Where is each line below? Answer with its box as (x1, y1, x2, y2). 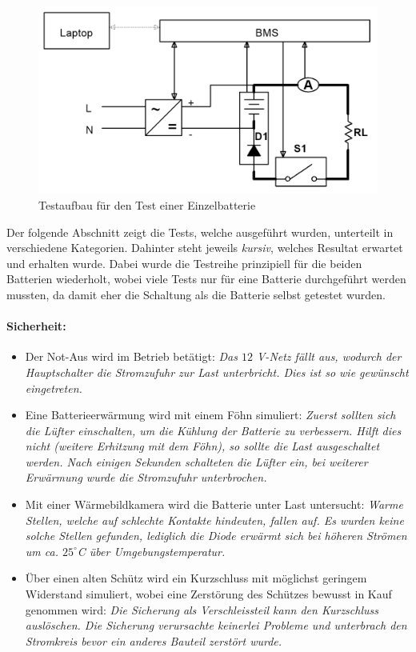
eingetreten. (25, 379, 82, 396)
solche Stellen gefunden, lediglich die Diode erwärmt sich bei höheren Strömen (25, 527, 407, 544)
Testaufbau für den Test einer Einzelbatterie (38, 196, 256, 213)
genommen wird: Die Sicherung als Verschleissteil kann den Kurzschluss (25, 601, 378, 618)
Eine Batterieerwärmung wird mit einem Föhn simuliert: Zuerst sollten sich (25, 406, 396, 423)
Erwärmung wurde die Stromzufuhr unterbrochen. (25, 469, 267, 486)
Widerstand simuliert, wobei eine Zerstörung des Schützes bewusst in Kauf (25, 586, 392, 602)
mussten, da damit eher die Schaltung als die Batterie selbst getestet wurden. (6, 286, 386, 302)
